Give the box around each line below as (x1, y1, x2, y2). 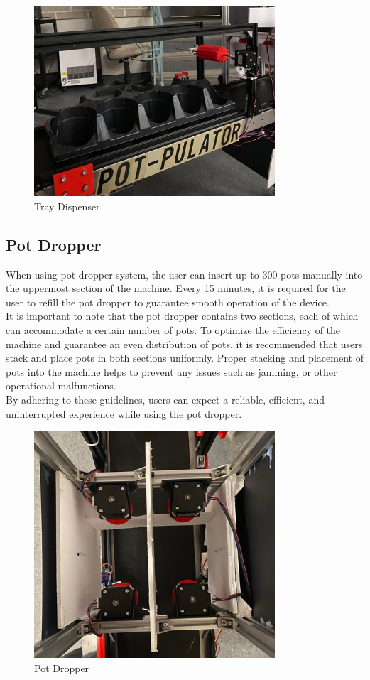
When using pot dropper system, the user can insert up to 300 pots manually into (6, 266, 363, 281)
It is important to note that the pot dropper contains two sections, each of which (6, 308, 359, 323)
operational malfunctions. (6, 378, 116, 393)
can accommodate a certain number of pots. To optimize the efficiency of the (6, 322, 341, 337)
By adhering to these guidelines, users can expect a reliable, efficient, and (6, 392, 325, 406)
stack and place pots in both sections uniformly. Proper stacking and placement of (6, 350, 364, 365)
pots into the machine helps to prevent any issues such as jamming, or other (6, 364, 337, 379)
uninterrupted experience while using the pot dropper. (6, 406, 242, 421)
